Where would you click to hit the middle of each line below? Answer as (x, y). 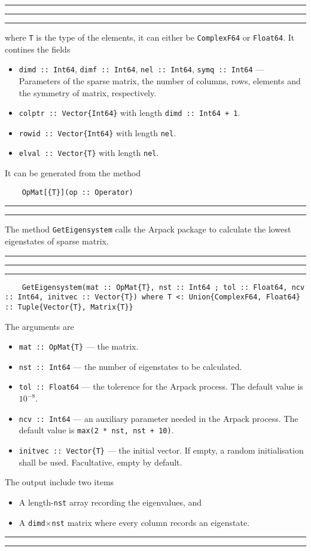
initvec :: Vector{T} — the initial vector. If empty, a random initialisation (161, 450)
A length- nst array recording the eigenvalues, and (110, 502)
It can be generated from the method (73, 173)
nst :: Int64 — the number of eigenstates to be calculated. (130, 366)
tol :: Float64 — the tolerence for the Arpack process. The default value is (161, 386)
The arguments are (39, 326)
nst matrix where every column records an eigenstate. (151, 522)
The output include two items (60, 482)
